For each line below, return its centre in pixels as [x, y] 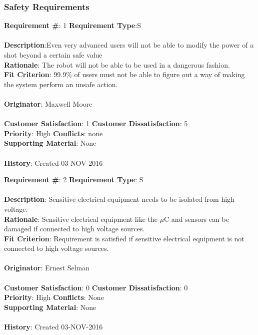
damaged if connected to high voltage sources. [74, 229]
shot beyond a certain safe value [53, 55]
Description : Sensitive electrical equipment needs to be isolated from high [119, 199]
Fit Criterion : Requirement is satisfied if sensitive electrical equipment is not [124, 238]
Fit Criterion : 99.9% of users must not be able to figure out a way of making [124, 74]
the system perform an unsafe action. [61, 84]
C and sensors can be [196, 219]
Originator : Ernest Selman [47, 268]
